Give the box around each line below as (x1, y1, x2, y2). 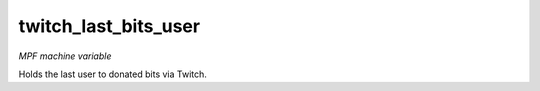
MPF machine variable (18, 50, 112, 62)
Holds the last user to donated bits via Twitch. (18, 68, 207, 80)
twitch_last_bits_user (18, 15, 200, 37)
